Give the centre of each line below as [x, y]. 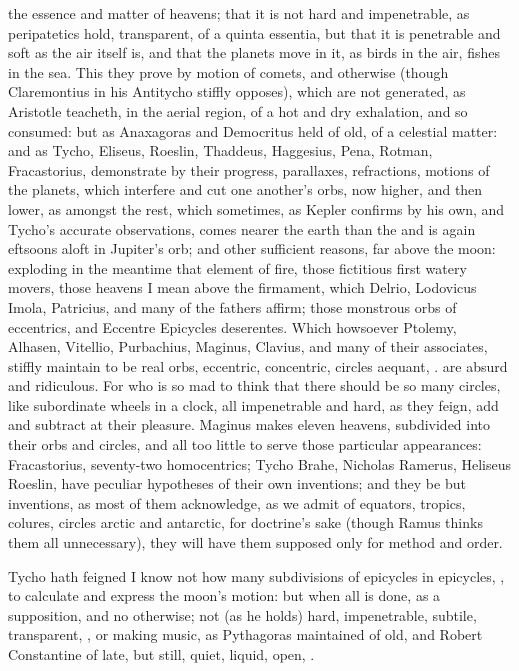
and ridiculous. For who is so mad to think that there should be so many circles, [254, 385]
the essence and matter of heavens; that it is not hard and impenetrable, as [239, 13]
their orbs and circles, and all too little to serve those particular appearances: [245, 444]
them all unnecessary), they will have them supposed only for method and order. [255, 542]
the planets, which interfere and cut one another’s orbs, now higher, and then [245, 189]
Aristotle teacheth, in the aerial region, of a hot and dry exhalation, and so [238, 110]
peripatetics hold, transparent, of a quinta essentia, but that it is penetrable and [254, 32]
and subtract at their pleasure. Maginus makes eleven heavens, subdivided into [249, 424]
